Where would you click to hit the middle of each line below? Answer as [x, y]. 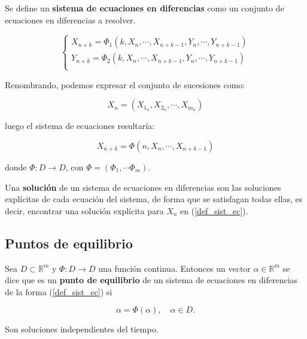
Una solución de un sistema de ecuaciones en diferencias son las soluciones [143, 187]
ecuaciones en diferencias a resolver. [70, 19]
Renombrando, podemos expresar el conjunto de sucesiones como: [125, 84]
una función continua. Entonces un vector [174, 268]
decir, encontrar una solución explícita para [84, 210]
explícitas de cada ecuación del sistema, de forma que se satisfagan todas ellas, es [154, 199]
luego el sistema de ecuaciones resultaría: [80, 126]
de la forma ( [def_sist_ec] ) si [59, 291]
